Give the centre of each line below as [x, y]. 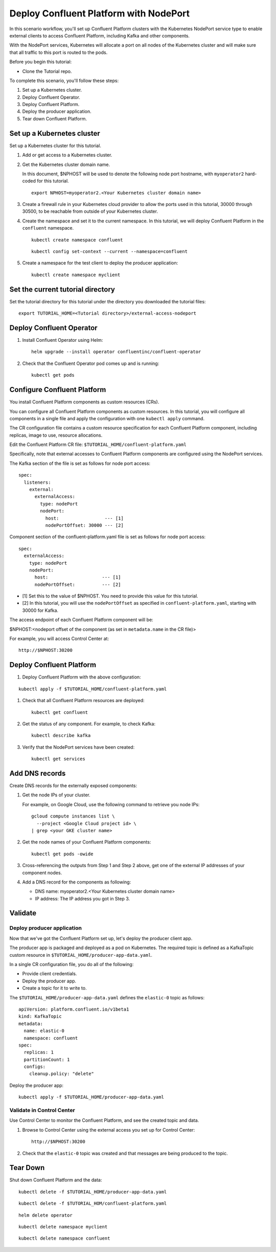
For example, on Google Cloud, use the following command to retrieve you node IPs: [111, 804]
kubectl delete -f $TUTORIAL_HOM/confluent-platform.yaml [93, 1204]
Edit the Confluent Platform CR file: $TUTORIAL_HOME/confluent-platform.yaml [98, 445]
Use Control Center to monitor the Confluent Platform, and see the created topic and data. [104, 1120]
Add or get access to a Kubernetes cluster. [67, 155]
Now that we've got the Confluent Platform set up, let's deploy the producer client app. [101, 938]
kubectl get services [58, 759]
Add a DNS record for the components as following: [77, 882]
